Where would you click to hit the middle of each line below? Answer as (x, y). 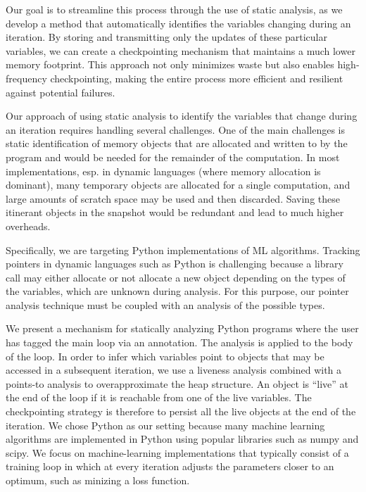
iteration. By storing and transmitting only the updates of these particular (166, 37)
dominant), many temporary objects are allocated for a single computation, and (178, 185)
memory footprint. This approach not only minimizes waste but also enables (170, 64)
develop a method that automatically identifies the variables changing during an (178, 23)
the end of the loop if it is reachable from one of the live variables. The (159, 397)
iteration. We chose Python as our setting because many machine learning (165, 425)
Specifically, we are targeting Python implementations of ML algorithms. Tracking (183, 250)
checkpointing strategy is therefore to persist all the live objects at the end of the (181, 411)
